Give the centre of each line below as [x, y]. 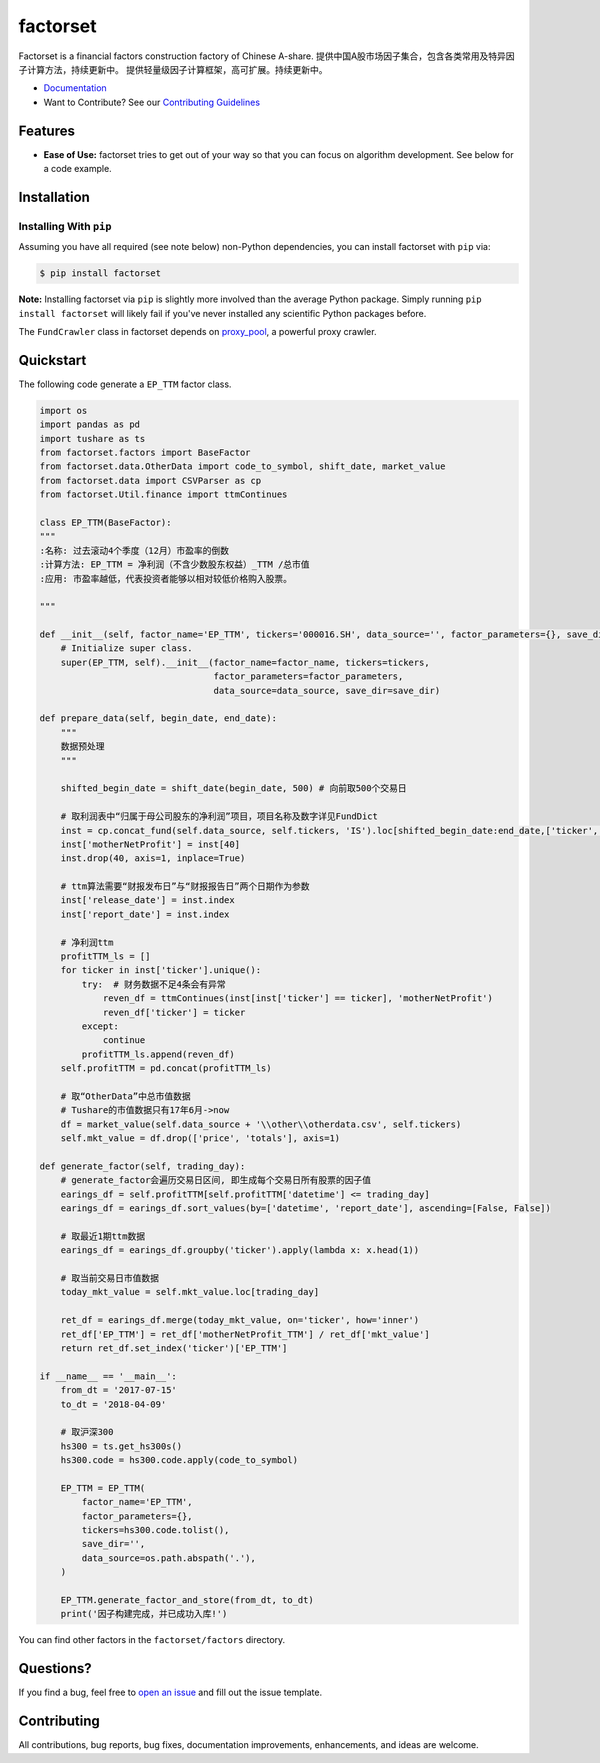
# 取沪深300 [87, 1432]
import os [63, 410]
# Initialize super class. [127, 648]
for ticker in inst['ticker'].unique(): [161, 970]
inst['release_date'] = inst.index [147, 900]
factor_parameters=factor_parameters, [308, 676]
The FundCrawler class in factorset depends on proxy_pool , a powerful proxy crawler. [197, 331]
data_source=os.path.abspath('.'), [169, 1558]
